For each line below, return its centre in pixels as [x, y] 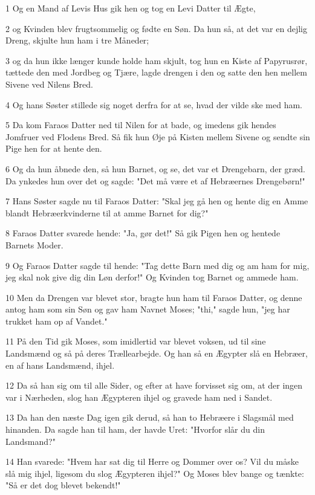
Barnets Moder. [34, 244]
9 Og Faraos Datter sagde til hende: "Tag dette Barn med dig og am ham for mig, [157, 265]
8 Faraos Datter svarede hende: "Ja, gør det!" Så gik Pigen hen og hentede [143, 233]
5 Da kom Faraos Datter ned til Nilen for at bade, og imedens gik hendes [141, 125]
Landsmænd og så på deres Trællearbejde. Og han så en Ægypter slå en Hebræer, [157, 353]
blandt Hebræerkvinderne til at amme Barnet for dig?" [107, 212]
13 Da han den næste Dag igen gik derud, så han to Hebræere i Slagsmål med [150, 417]
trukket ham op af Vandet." [57, 321]
